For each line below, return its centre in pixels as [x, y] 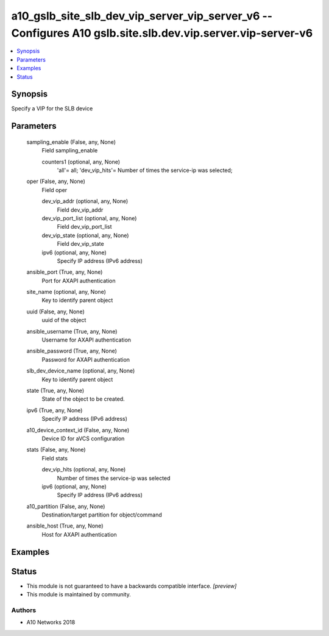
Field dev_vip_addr [80, 210]
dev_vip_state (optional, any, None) [85, 235]
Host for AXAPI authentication [79, 534]
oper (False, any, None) [56, 181]
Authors [24, 610]
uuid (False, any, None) [55, 312]
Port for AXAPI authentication [79, 280]
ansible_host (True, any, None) [65, 526]
